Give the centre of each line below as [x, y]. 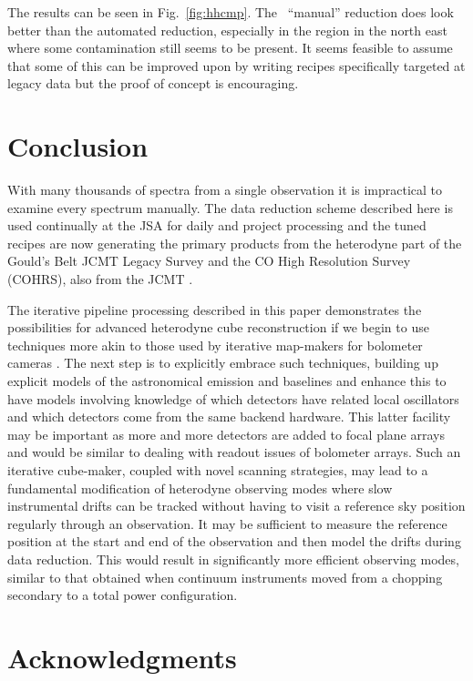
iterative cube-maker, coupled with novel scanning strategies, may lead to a [218, 470]
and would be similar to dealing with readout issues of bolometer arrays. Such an [234, 452]
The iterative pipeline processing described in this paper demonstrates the [215, 309]
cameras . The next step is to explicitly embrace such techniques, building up [223, 363]
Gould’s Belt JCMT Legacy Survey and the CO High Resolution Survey [209, 261]
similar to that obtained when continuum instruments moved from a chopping [225, 577]
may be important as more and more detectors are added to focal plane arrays [226, 434]
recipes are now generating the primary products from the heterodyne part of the [235, 243]
